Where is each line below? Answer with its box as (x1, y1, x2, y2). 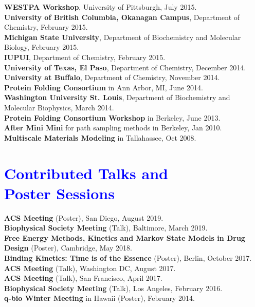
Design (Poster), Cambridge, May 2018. (4, 242, 132, 253)
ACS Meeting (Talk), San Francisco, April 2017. (4, 273, 162, 283)
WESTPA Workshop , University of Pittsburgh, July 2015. (4, 2, 197, 12)
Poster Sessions (4, 182, 115, 203)
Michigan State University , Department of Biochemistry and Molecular (4, 31, 241, 42)
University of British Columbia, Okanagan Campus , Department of (4, 11, 240, 22)
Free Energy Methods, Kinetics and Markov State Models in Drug (4, 232, 245, 243)
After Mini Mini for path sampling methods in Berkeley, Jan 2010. (4, 122, 222, 133)
